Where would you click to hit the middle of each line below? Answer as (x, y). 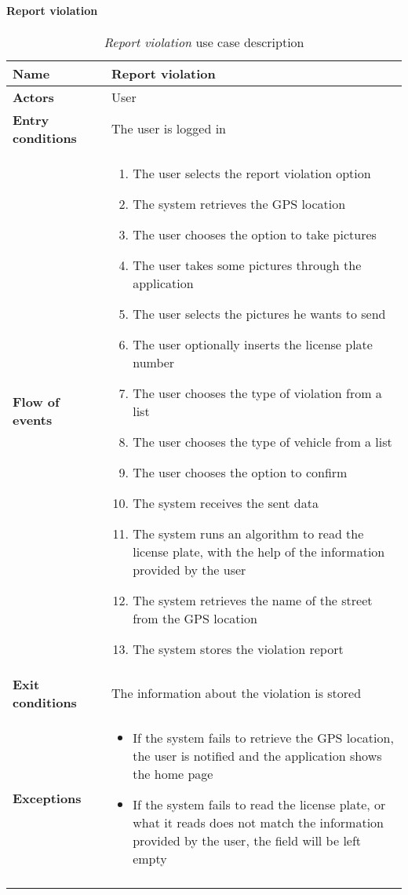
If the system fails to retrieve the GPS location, (263, 737)
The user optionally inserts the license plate (253, 344)
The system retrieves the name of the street (253, 600)
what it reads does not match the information (259, 822)
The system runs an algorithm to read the (248, 533)
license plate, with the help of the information (259, 551)
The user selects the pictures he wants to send (259, 313)
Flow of (36, 402)
